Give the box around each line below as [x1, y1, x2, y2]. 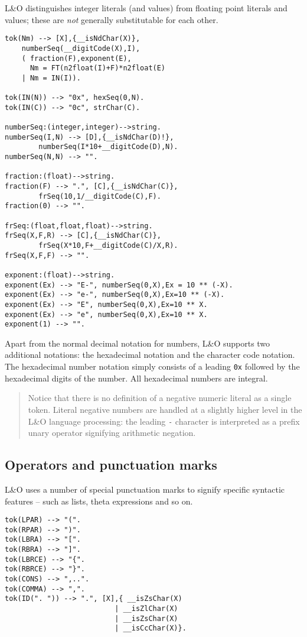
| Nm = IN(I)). [21, 73, 81, 82]
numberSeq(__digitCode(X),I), [21, 44, 141, 53]
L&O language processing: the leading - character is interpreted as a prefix [28, 415, 300, 427]
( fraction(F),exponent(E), [21, 54, 132, 63]
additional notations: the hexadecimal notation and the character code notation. [5, 348, 295, 361]
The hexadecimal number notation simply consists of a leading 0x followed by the [5, 360, 300, 373]
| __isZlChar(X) [115, 604, 178, 613]
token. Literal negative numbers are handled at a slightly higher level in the [28, 403, 302, 415]
